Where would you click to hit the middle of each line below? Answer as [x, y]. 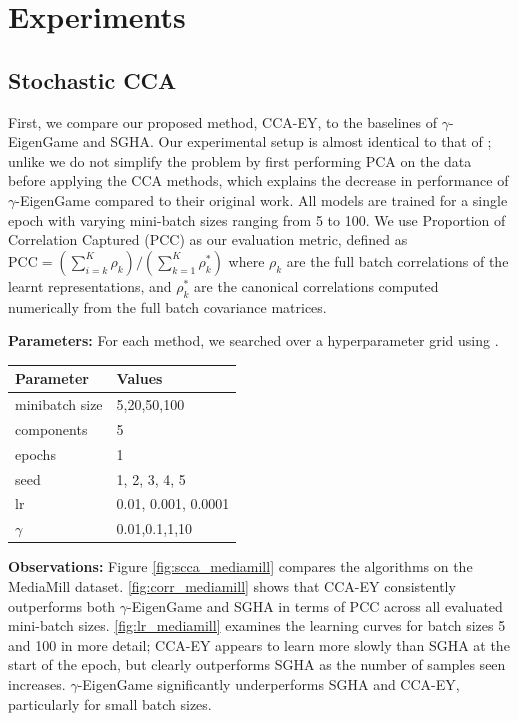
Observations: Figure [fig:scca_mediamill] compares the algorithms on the [240, 566]
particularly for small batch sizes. [110, 703]
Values [139, 378]
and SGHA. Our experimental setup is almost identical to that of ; [287, 141]
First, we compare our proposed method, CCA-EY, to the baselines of [223, 121]
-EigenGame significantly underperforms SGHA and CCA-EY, [268, 683]
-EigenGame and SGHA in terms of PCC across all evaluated [315, 605]
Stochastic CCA [92, 79]
